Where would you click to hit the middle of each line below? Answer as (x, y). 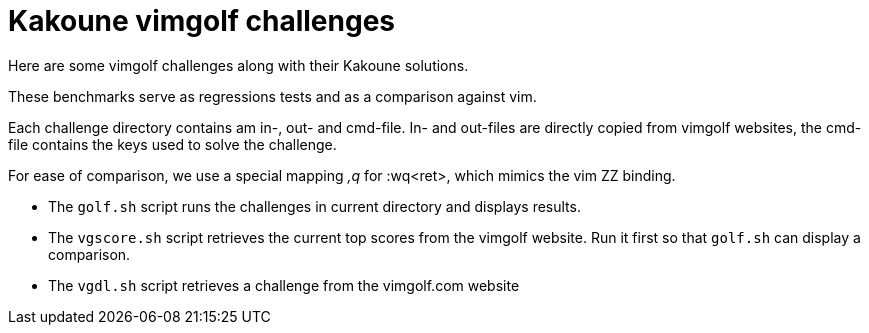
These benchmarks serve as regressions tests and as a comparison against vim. (272, 96)
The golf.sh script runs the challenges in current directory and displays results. (314, 206)
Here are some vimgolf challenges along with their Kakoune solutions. (238, 65)
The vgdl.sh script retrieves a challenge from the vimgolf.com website (284, 285)
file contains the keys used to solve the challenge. (172, 144)
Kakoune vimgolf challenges (202, 21)
